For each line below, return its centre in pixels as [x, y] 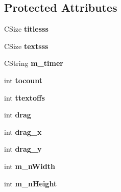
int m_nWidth [30, 166]
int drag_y [23, 149]
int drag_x [23, 131]
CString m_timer [34, 63]
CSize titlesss [26, 29]
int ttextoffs [25, 97]
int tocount [23, 80]
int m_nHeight [31, 183]
